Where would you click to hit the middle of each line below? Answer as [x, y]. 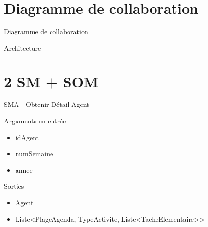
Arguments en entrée [35, 121]
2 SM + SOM [51, 81]
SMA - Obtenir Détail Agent [47, 104]
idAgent [27, 137]
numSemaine [34, 153]
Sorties [14, 186]
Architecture [23, 47]
